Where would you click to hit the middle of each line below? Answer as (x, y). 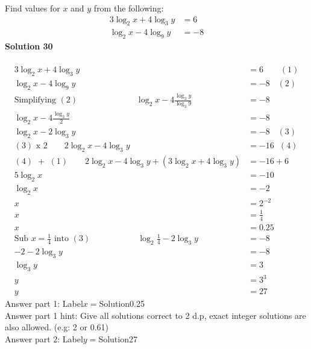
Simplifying (35, 100)
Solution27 (118, 338)
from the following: (129, 8)
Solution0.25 (122, 303)
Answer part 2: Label (44, 338)
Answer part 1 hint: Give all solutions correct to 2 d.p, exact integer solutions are (155, 315)
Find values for (33, 8)
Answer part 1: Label (44, 303)
